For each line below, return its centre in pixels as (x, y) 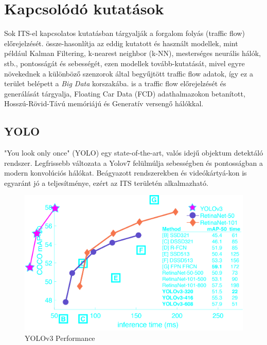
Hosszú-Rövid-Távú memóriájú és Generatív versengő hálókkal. (104, 103)
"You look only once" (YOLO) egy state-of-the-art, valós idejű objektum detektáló (134, 153)
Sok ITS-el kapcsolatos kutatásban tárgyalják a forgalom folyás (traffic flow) (124, 33)
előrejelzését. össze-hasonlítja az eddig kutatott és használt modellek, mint (121, 43)
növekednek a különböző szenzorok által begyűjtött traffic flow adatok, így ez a (129, 73)
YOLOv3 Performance (60, 338)
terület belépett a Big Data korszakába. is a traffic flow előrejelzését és (115, 83)
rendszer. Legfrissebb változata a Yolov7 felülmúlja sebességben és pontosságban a (134, 162)
